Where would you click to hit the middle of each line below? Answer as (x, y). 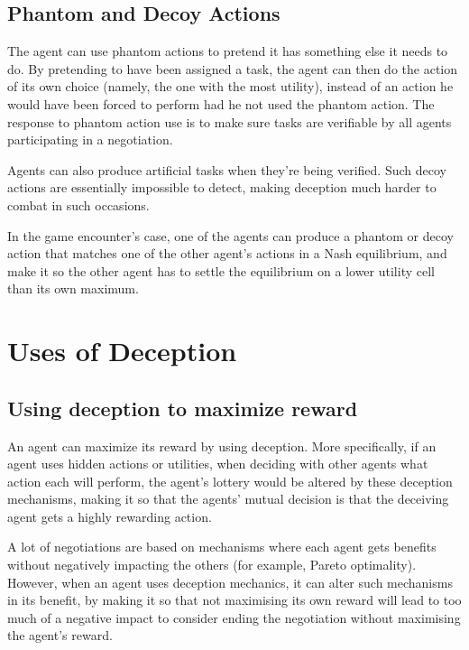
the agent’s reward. (60, 635)
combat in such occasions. (78, 204)
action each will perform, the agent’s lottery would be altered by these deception (230, 481)
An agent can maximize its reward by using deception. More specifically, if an (222, 446)
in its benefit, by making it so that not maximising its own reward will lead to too (234, 600)
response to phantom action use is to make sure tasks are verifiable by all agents (230, 121)
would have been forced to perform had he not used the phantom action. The (221, 103)
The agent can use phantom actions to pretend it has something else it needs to (228, 51)
